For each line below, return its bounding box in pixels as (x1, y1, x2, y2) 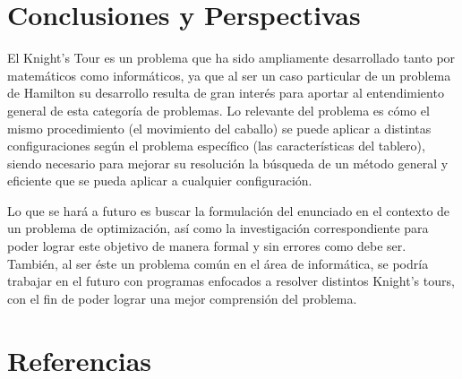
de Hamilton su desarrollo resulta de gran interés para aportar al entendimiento (7, 83, 444, 102)
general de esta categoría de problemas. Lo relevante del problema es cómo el (7, 100, 430, 119)
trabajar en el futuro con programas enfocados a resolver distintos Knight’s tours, (7, 271, 455, 290)
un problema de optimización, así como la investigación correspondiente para (7, 219, 429, 237)
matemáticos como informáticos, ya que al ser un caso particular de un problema (7, 65, 451, 84)
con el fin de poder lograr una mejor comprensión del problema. (7, 289, 357, 307)
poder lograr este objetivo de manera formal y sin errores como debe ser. (7, 237, 406, 255)
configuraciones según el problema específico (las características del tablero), (7, 136, 425, 155)
